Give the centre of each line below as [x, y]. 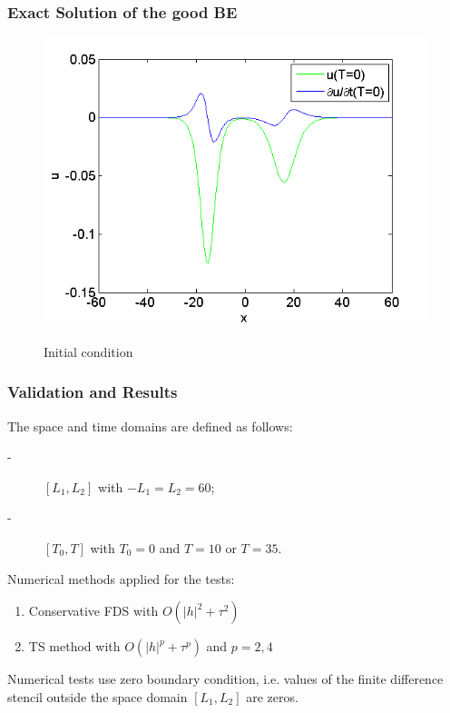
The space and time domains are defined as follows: [150, 426]
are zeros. [272, 696]
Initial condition [88, 351]
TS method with [74, 646]
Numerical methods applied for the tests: [121, 578]
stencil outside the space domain [98, 696]
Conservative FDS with [93, 611]
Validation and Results [93, 392]
